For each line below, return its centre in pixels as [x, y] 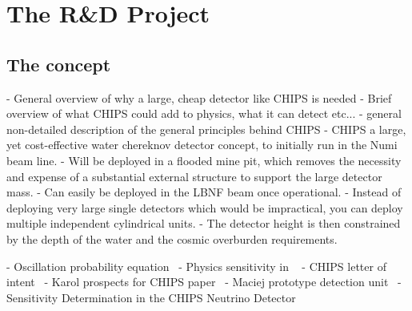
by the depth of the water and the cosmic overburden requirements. [172, 238]
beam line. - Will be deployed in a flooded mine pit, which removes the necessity [204, 160]
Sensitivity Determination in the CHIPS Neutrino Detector [151, 297]
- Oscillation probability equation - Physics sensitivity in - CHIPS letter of [196, 266]
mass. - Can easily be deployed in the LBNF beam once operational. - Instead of [204, 192]
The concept [59, 64]
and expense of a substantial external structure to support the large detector [194, 176]
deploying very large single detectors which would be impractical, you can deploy [205, 207]
